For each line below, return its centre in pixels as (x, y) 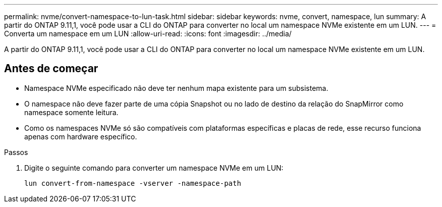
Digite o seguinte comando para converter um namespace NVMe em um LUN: (154, 168)
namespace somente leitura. (71, 112)
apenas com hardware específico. (81, 136)
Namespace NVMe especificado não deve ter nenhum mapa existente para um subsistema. (176, 88)
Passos (16, 152)
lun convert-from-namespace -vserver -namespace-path (133, 183)
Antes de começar (51, 69)
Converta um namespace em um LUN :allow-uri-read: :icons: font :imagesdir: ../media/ (148, 34)
